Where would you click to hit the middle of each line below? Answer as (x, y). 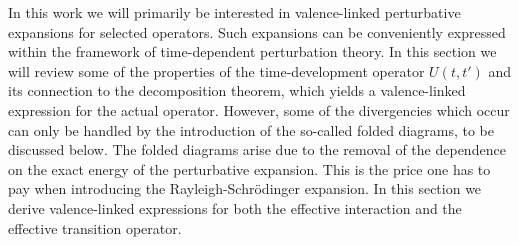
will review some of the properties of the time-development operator (216, 70)
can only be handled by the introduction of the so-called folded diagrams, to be (251, 129)
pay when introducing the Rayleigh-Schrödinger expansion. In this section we (245, 188)
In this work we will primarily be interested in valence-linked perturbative (234, 12)
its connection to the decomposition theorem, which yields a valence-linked (237, 90)
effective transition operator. (95, 227)
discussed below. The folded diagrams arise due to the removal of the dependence (257, 149)
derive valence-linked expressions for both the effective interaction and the (235, 207)
